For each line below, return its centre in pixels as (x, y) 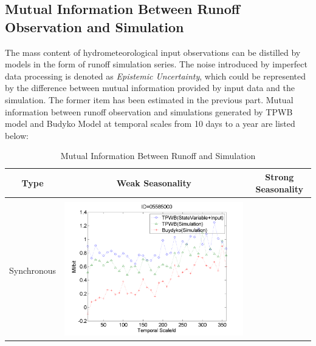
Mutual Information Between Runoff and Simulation (158, 156)
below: (17, 135)
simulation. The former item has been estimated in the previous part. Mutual (149, 99)
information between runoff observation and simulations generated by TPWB (149, 111)
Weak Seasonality (154, 182)
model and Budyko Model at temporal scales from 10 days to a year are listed (150, 124)
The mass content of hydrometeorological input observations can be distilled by (153, 52)
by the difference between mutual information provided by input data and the (150, 88)
